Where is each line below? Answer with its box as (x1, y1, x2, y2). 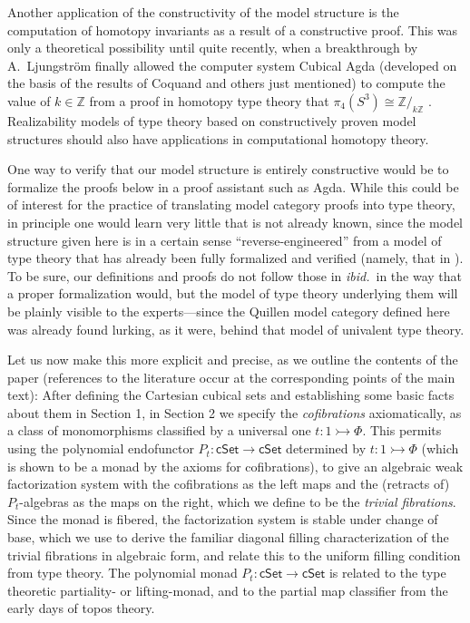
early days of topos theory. (7, 599, 155, 618)
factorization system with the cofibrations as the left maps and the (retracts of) (7, 474, 450, 493)
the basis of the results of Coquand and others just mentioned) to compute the (7, 73, 446, 92)
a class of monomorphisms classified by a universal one (7, 421, 311, 440)
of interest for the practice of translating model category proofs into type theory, (7, 195, 455, 214)
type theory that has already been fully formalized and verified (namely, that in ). (7, 248, 464, 268)
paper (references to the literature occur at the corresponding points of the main (7, 367, 455, 386)
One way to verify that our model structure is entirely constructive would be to (7, 160, 449, 179)
